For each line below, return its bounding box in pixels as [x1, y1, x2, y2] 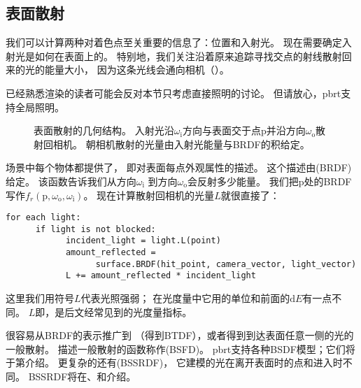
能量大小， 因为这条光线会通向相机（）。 [44, 62, 229, 77]
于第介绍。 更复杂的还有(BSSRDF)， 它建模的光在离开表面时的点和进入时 [6, 355, 343, 370]
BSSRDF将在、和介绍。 [28, 369, 136, 384]
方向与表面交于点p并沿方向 [182, 123, 306, 138]
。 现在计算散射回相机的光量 [83, 187, 215, 202]
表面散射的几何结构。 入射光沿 [34, 123, 174, 138]
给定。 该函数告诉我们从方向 [6, 173, 136, 188]
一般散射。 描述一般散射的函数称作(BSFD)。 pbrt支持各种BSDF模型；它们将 [6, 341, 355, 356]
